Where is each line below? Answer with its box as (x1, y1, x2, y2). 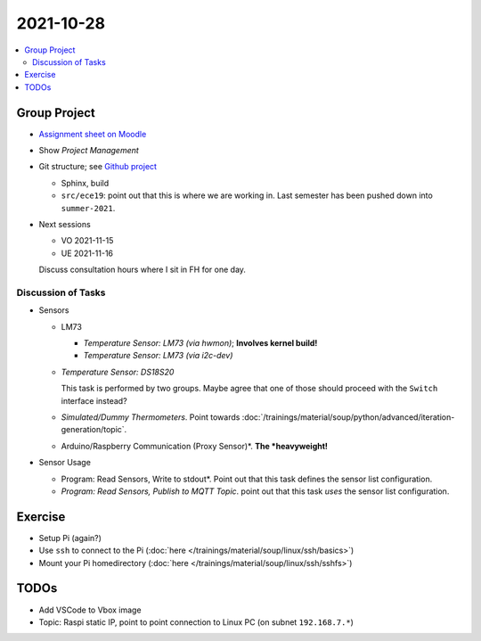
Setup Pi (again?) (38, 532, 102, 543)
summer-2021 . (61, 202, 116, 213)
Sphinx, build (61, 177, 110, 188)
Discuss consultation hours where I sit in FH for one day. (38, 264, 247, 275)
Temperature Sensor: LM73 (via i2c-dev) (83, 350, 233, 361)
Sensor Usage (38, 457, 91, 468)
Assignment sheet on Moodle (38, 128, 147, 139)
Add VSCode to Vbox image (38, 604, 142, 615)
